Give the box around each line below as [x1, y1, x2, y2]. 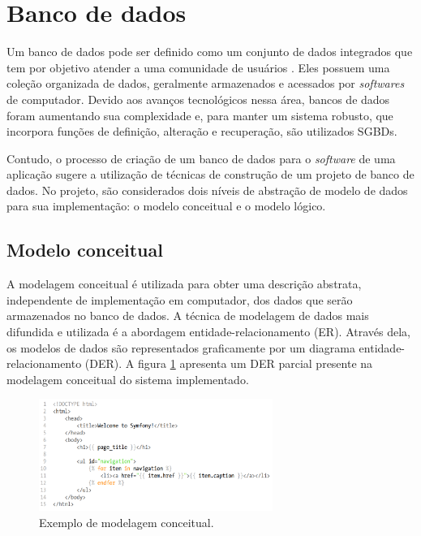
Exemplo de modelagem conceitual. [39, 513, 214, 530]
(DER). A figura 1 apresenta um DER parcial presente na [84, 355, 373, 372]
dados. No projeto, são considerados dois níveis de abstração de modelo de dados [6, 181, 408, 198]
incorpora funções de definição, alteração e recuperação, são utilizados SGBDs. [6, 123, 397, 140]
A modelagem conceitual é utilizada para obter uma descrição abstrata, [6, 275, 362, 292]
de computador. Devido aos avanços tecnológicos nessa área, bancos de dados [6, 90, 390, 107]
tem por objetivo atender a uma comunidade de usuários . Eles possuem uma [6, 58, 390, 76]
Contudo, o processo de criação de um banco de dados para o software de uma [6, 149, 396, 166]
